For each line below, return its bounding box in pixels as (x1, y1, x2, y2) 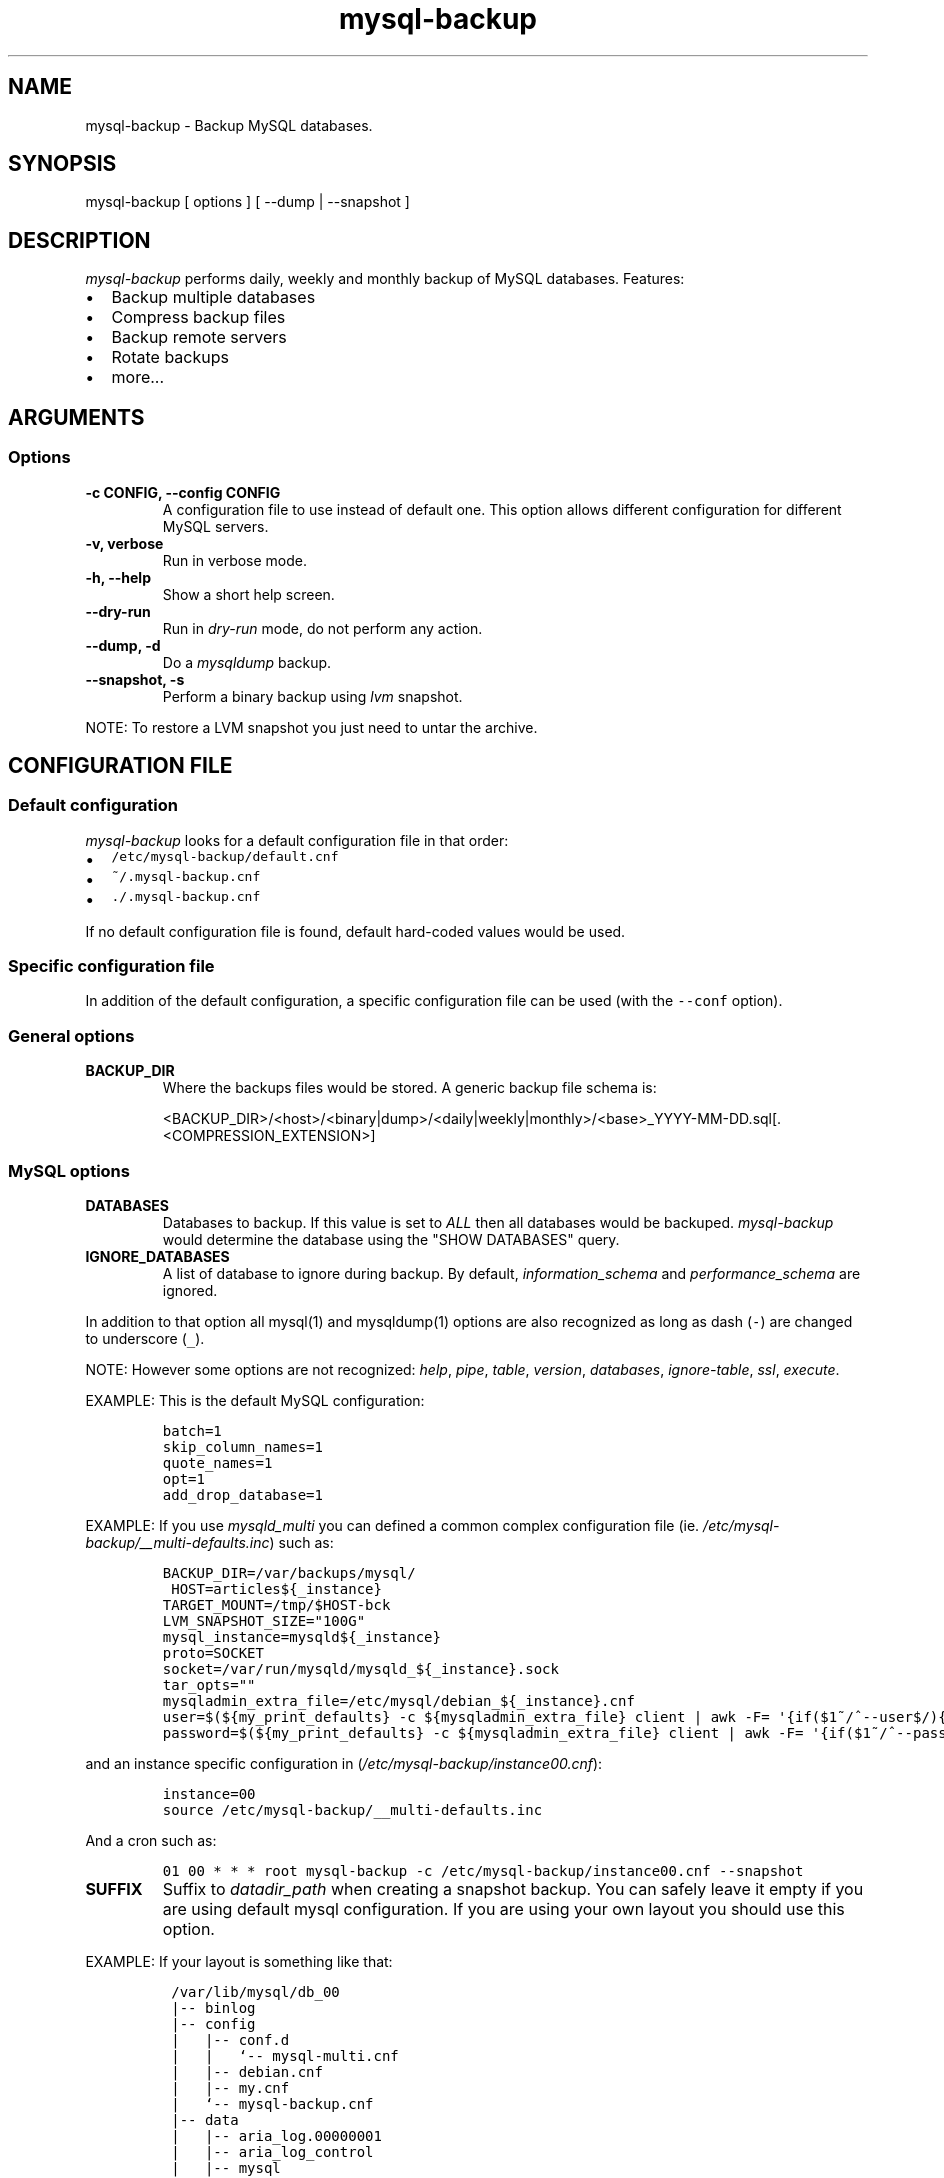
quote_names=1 (162, 1454, 273, 1471)
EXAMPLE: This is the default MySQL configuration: (85, 1391, 425, 1409)
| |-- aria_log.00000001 (171, 2127, 382, 2144)
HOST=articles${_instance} (171, 1580, 382, 1597)
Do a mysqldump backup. (162, 653, 332, 671)
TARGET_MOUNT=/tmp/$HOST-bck (162, 1596, 391, 1613)
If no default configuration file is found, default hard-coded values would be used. (85, 922, 626, 940)
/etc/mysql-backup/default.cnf (111, 848, 339, 864)
